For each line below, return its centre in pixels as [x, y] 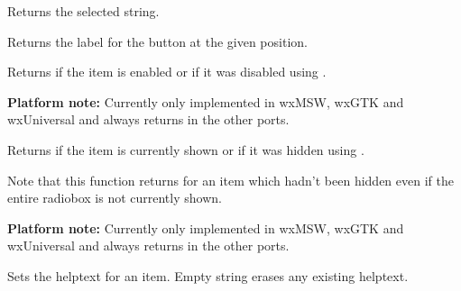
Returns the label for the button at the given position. [157, 41]
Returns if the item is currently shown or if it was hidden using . [186, 149]
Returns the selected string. [83, 11]
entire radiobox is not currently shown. [115, 198]
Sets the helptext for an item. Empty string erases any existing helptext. [208, 275]
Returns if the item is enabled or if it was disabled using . [167, 72]
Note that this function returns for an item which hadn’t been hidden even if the [230, 180]
